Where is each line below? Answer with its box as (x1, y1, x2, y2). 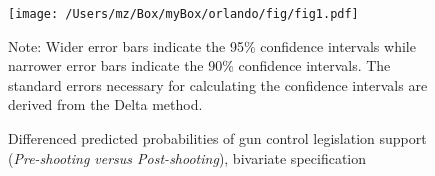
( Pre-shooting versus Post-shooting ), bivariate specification (8, 147, 367, 168)
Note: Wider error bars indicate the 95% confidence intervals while (8, 35, 416, 56)
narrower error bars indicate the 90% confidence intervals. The (8, 55, 391, 76)
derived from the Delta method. (8, 94, 203, 115)
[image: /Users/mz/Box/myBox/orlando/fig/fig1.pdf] (8, 7, 359, 21)
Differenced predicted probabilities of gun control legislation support (8, 128, 427, 149)
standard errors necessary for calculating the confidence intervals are (8, 74, 428, 95)
